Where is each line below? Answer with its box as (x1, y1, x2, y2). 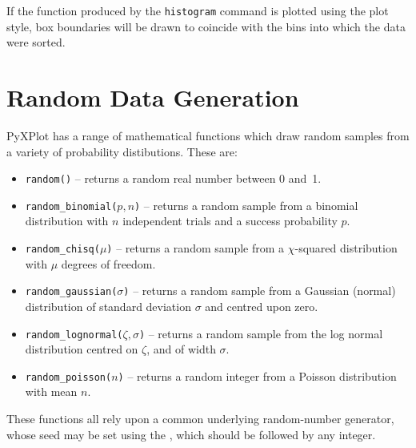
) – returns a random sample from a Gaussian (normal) (123, 282, 396, 299)
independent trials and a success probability (122, 212, 338, 229)
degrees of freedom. (61, 255, 156, 272)
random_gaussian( (25, 286, 118, 298)
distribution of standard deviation (25, 297, 191, 314)
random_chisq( (25, 244, 100, 256)
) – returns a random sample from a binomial (134, 196, 358, 213)
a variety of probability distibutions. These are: (6, 143, 238, 159)
